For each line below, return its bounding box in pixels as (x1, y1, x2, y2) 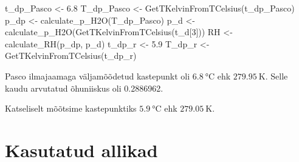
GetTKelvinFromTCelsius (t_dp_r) (5, 49, 137, 62)
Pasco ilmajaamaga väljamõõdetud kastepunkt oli (5, 69, 190, 82)
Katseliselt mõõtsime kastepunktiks (5, 102, 137, 115)
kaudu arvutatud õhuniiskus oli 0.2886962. (5, 81, 163, 94)
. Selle (265, 69, 288, 82)
